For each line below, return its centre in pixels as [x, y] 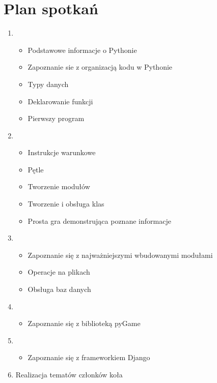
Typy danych [48, 84]
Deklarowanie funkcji [60, 101]
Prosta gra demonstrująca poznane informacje [99, 220]
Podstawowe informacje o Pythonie [82, 50]
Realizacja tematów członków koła [69, 374]
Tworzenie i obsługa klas [66, 204]
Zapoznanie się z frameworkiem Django [89, 357]
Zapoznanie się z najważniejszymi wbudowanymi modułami [120, 255]
